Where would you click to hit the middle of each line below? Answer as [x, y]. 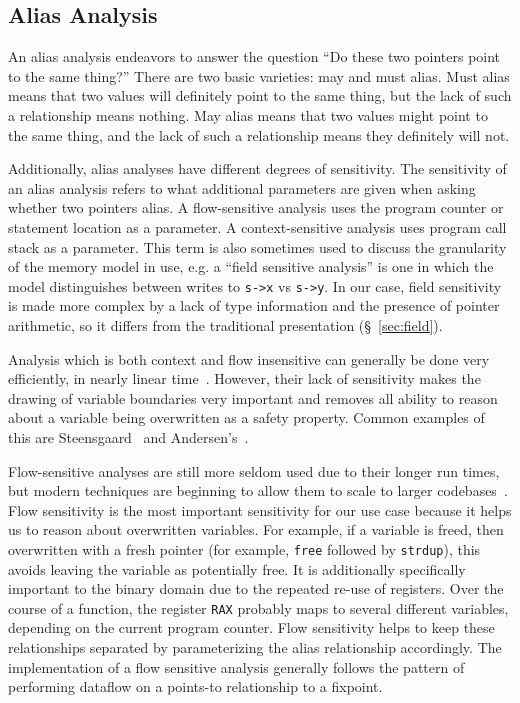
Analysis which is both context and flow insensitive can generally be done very [249, 358]
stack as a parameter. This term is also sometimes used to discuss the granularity [257, 246]
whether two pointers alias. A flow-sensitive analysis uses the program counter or [256, 207]
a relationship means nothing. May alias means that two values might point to [248, 114]
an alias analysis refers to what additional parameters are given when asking [242, 187]
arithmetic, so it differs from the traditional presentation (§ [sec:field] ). [225, 324]
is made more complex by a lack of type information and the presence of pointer [254, 305]
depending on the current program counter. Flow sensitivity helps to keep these [251, 627]
